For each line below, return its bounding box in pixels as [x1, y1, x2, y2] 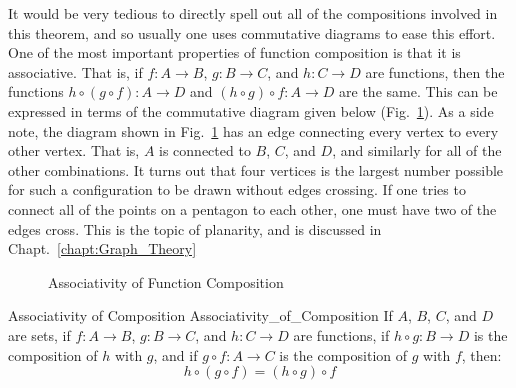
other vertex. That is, [8, 140, 140, 161]
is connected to [159, 140, 251, 161]
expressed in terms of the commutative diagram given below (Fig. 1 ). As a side [8, 100, 494, 121]
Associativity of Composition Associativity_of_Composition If [8, 305, 393, 326]
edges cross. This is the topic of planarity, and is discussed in [8, 218, 382, 239]
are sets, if [8, 324, 71, 345]
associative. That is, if [8, 61, 143, 82]
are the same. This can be [339, 81, 498, 102]
